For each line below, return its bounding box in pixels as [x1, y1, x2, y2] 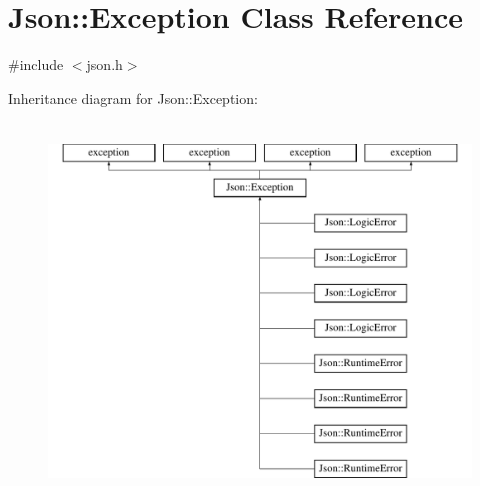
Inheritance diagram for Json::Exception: [8, 87, 258, 108]
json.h [86, 54, 123, 75]
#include [8, 54, 64, 75]
